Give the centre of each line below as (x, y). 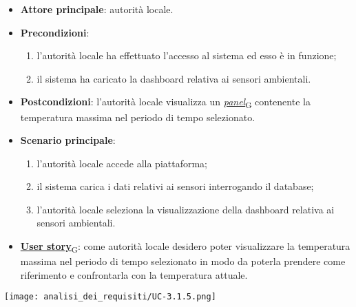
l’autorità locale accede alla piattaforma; (122, 163)
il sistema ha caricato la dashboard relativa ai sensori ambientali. (174, 78)
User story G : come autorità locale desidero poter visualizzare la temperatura (185, 247)
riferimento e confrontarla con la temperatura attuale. (134, 274)
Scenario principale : (68, 140)
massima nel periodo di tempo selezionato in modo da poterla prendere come (183, 261)
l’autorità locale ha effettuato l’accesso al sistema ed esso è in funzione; (187, 55)
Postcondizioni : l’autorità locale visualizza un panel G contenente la (165, 103)
